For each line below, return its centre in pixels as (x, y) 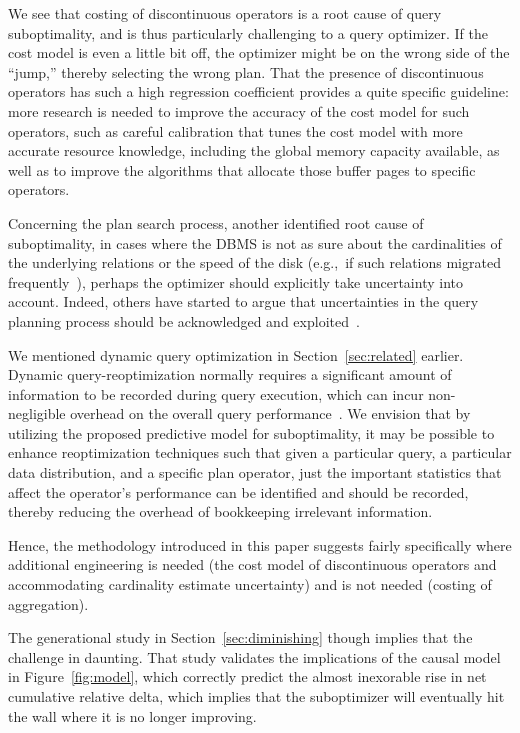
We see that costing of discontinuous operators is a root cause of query (225, 13)
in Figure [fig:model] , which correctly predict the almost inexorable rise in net (247, 676)
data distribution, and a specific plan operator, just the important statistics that (255, 472)
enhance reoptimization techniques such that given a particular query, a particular (260, 452)
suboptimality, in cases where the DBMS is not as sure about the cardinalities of (255, 242)
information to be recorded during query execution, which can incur (216, 393)
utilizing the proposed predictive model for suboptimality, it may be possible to (251, 432)
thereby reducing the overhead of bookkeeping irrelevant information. (220, 511)
